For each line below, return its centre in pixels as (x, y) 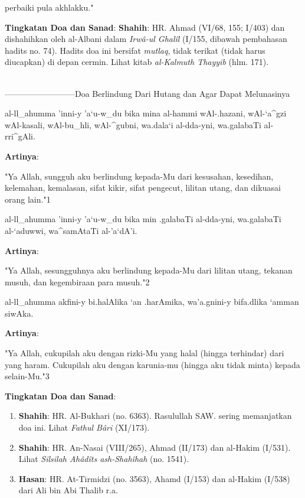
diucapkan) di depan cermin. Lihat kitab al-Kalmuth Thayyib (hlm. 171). (137, 62)
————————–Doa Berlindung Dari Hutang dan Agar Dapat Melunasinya (147, 93)
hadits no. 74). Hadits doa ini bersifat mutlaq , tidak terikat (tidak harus (135, 50)
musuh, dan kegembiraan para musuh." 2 (77, 281)
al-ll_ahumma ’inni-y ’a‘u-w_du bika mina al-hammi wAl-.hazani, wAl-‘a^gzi (146, 113)
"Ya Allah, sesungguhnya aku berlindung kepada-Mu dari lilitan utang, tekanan (149, 270)
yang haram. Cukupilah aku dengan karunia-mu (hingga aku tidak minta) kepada (152, 364)
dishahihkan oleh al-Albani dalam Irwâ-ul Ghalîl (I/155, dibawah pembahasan (146, 39)
